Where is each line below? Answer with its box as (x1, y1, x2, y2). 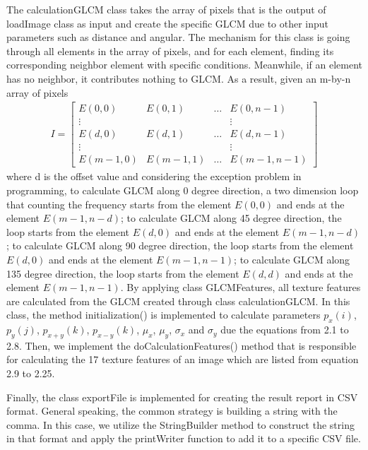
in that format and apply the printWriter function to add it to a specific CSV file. (6, 431, 361, 446)
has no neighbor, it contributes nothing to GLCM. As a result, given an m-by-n (6, 71, 351, 85)
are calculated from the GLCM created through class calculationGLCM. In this (6, 293, 350, 308)
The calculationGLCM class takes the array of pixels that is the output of (6, 2, 326, 16)
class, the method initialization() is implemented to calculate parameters (6, 307, 321, 322)
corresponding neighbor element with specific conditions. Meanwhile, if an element (6, 57, 362, 72)
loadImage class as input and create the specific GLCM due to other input (6, 16, 329, 30)
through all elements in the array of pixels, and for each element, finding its (6, 43, 334, 58)
